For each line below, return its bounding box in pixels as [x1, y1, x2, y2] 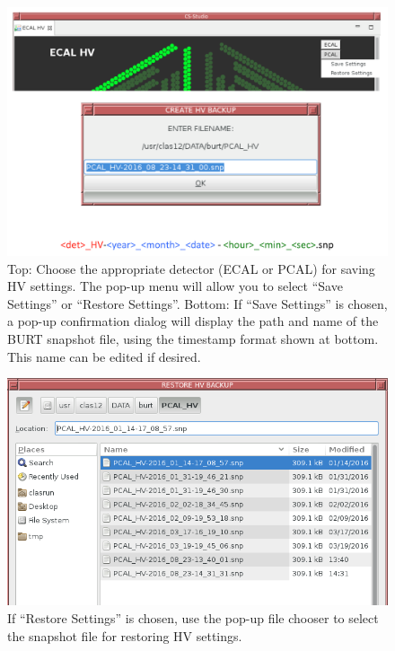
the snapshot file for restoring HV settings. [7, 626, 242, 645]
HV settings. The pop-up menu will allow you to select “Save [7, 277, 343, 295]
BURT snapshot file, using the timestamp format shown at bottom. [7, 329, 379, 347]
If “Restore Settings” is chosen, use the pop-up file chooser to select [7, 609, 379, 628]
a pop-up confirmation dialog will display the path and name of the [7, 312, 379, 330]
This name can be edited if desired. [7, 347, 201, 365]
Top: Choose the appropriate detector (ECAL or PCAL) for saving [7, 259, 375, 277]
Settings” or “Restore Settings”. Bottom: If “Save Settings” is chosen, [7, 294, 388, 312]
